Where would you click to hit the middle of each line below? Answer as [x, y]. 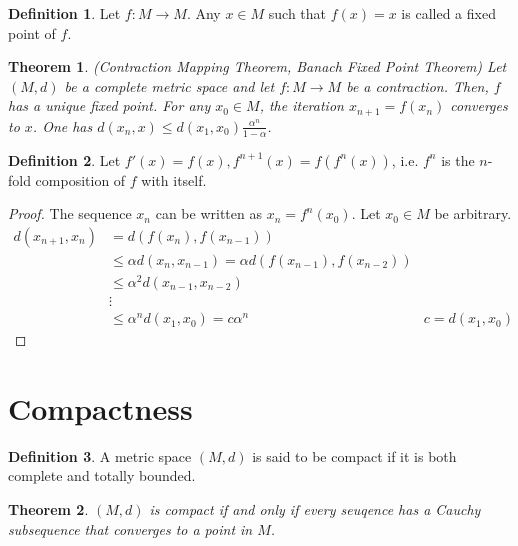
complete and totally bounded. [102, 475]
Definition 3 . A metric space [100, 455]
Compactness [100, 407]
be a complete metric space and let [169, 85]
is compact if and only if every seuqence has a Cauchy [315, 508]
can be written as [208, 213]
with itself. [174, 179]
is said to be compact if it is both [354, 455]
